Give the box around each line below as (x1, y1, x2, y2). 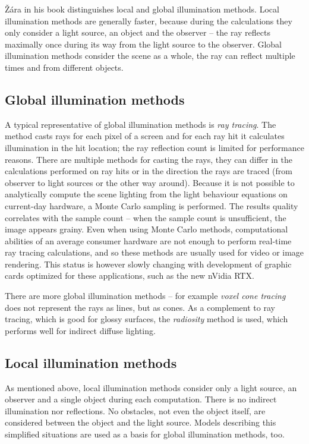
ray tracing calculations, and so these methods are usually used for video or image (5, 246, 304, 259)
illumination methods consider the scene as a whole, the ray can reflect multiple (5, 49, 295, 62)
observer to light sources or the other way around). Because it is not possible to (5, 176, 295, 188)
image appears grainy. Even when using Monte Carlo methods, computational (5, 223, 288, 235)
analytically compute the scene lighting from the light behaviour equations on (5, 188, 288, 200)
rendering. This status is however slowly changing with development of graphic (5, 257, 292, 270)
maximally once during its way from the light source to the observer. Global (5, 37, 282, 50)
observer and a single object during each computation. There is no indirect (5, 393, 277, 405)
